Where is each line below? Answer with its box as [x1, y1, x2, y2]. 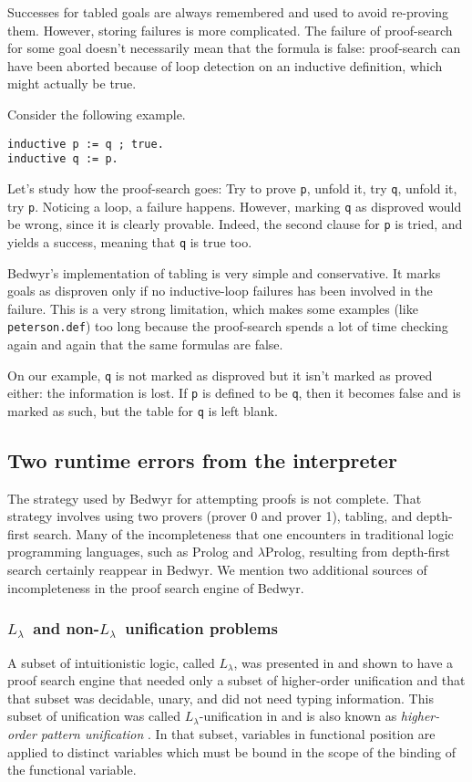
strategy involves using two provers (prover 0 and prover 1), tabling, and [7, 506, 413, 526]
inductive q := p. [7, 152, 118, 166]
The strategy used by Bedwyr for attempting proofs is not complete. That [7, 488, 422, 507]
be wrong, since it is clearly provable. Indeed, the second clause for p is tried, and [7, 214, 463, 234]
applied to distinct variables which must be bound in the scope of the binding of [7, 742, 456, 761]
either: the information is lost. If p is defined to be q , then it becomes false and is [7, 383, 461, 402]
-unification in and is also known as [199, 706, 397, 725]
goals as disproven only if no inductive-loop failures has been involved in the [7, 281, 433, 300]
